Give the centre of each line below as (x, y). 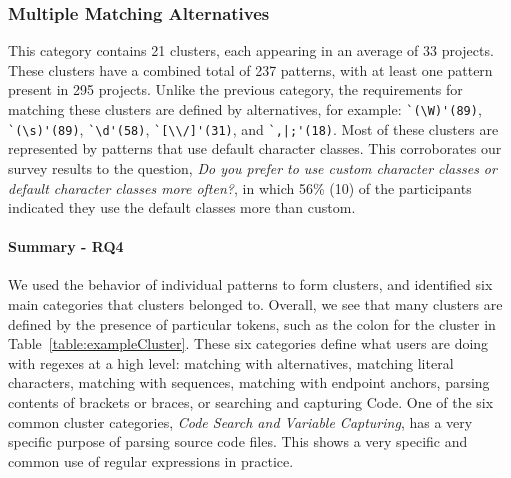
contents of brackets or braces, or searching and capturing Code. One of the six (251, 402)
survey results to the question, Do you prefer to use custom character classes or (252, 167)
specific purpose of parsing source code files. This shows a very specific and (238, 441)
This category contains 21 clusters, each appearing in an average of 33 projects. (251, 50)
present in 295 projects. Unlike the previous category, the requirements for (235, 89)
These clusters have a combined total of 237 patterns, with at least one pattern (250, 69)
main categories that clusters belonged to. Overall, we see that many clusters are (255, 304)
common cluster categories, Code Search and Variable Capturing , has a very (240, 421)
